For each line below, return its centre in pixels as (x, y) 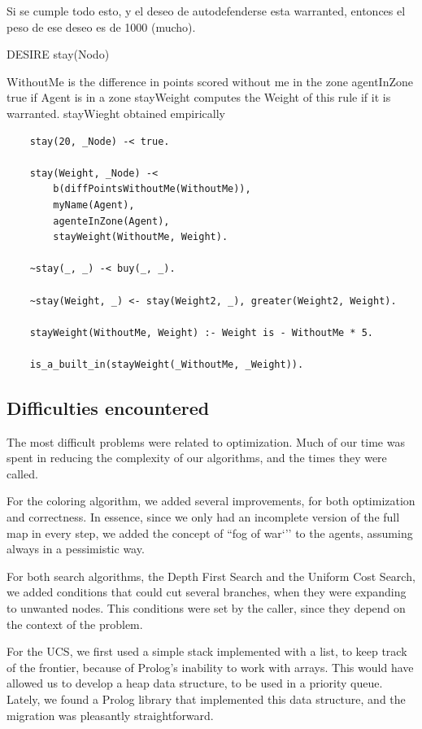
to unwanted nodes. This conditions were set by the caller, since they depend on (206, 608)
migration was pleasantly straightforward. (110, 715)
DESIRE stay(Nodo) (58, 54)
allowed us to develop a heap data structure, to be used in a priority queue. (195, 683)
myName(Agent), (94, 205)
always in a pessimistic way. (76, 549)
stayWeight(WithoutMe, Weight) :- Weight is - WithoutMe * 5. (202, 332)
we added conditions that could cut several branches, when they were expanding (207, 592)
